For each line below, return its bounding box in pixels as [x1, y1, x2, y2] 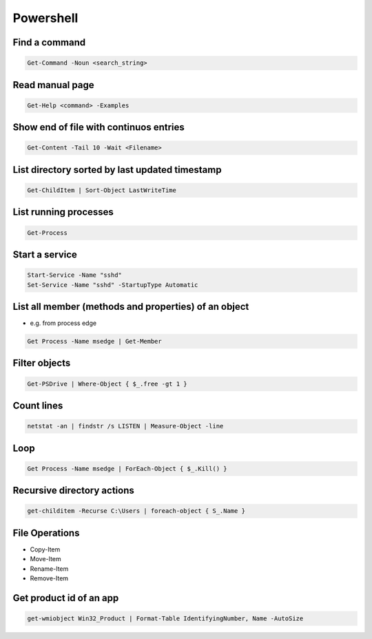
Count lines [12, 400, 63, 411]
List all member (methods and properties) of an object [12, 300, 249, 313]
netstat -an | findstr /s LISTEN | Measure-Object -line [27, 422, 224, 430]
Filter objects [12, 357, 71, 369]
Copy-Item [30, 545, 61, 554]
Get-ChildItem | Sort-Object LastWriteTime [27, 186, 177, 194]
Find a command [12, 36, 86, 48]
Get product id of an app [12, 592, 119, 604]
